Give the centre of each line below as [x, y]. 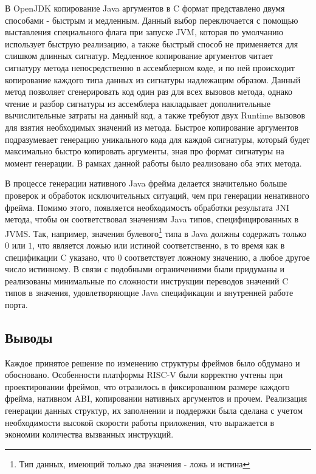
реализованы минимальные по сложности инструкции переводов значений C [147, 280]
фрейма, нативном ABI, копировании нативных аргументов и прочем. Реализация [156, 398]
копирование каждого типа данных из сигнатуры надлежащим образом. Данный [153, 79]
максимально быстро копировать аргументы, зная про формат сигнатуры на [145, 151]
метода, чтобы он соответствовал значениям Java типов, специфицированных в [152, 219]
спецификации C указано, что [60, 257]
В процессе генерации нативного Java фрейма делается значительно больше [146, 183]
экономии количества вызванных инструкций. [89, 434]
